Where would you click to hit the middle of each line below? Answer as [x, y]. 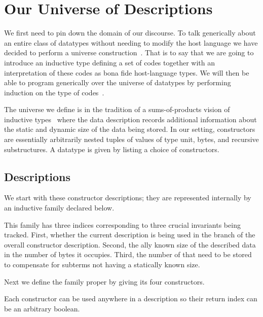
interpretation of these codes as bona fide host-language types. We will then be [127, 72]
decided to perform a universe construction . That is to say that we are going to [129, 52]
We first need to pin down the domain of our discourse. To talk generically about [130, 33]
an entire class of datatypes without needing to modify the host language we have [131, 42]
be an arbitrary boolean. [42, 308]
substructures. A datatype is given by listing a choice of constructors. [112, 149]
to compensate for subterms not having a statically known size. [102, 265]
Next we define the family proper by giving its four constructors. [104, 281]
